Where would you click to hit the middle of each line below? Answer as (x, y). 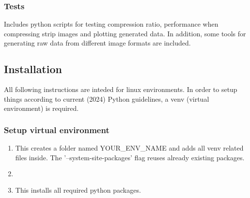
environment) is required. (41, 108)
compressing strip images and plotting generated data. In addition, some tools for (125, 33)
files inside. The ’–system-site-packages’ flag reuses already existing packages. (130, 157)
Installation (33, 69)
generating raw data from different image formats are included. (97, 43)
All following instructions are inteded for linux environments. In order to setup (121, 89)
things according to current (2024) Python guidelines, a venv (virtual (107, 99)
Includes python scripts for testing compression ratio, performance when (111, 24)
